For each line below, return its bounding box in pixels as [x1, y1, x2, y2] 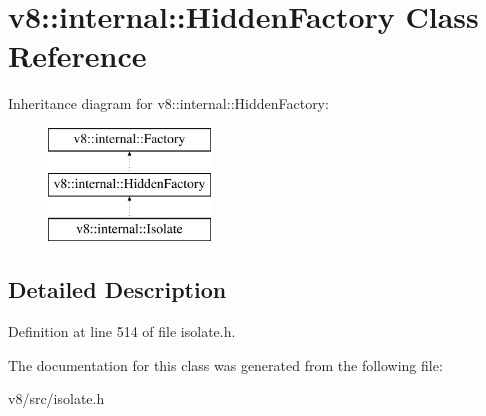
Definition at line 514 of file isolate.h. [8, 321, 236, 342]
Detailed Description [8, 274, 227, 305]
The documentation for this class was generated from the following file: [8, 354, 443, 375]
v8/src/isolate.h [8, 388, 105, 409]
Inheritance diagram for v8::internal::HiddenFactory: [8, 93, 329, 114]
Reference [8, 35, 147, 76]
